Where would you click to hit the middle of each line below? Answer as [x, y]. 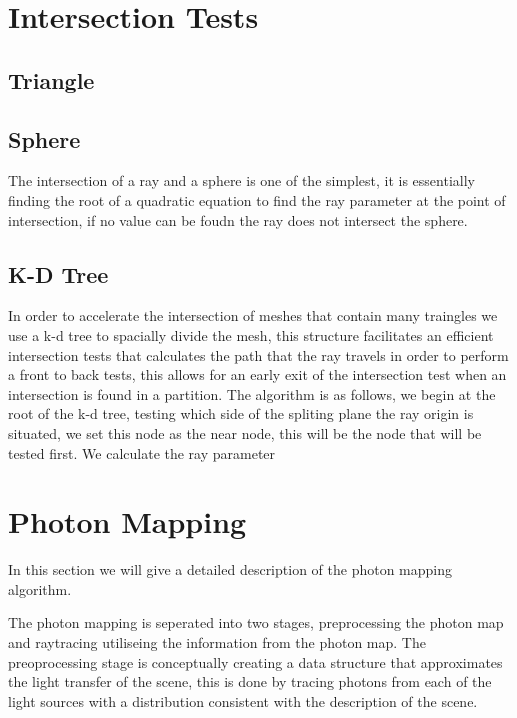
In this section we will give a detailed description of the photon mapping [230, 569]
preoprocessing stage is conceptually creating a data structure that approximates [255, 661]
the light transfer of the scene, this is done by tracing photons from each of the [250, 681]
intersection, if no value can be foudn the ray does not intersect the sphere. [238, 219]
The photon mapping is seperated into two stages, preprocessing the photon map [256, 622]
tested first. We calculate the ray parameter [142, 452]
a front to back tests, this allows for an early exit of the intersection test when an [257, 374]
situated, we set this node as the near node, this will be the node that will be [245, 432]
